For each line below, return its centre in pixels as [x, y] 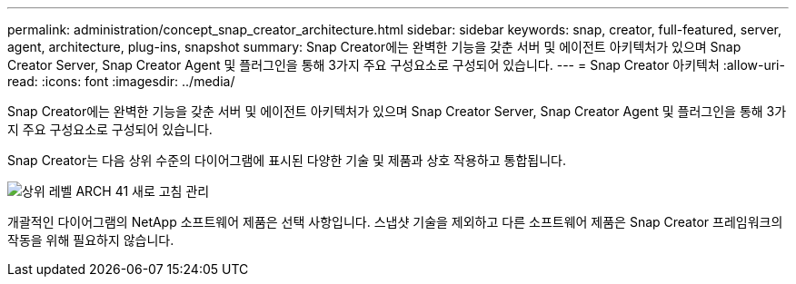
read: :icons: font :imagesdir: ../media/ [121, 81]
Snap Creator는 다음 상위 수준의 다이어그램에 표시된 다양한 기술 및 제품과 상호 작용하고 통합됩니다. [287, 160]
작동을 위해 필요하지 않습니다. [91, 240]
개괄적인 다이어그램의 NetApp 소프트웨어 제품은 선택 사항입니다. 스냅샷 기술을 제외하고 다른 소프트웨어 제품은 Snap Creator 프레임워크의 [395, 222]
